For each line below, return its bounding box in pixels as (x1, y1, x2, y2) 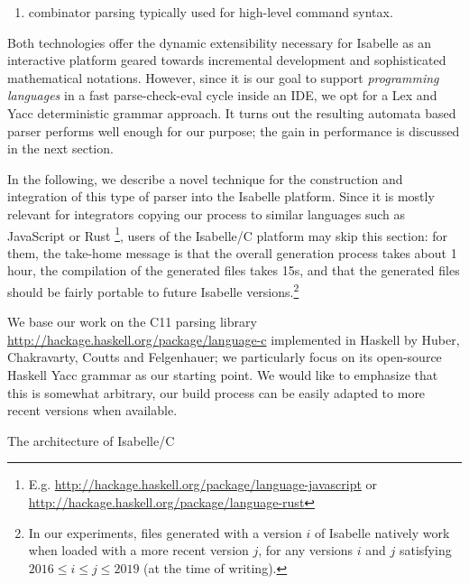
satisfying (399, 541, 452, 560)
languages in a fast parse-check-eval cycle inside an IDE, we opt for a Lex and (7, 86, 437, 105)
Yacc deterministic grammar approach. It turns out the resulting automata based (7, 103, 456, 122)
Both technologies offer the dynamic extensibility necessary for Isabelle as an (7, 32, 432, 51)
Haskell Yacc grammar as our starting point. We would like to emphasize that (7, 366, 438, 384)
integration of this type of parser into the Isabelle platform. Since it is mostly (7, 187, 435, 206)
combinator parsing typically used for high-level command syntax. (28, 3, 393, 21)
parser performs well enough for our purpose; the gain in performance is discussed (7, 121, 460, 140)
